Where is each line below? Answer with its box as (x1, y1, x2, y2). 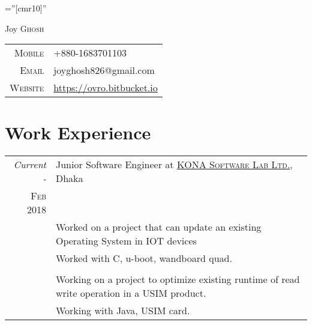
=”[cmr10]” (5, 2, 47, 14)
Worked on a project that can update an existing (55, 220, 262, 234)
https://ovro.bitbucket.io (53, 80, 158, 95)
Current (13, 157, 46, 172)
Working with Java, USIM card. (55, 303, 190, 318)
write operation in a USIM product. (55, 286, 206, 300)
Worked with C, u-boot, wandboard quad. (55, 251, 232, 266)
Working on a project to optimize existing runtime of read (55, 272, 300, 287)
